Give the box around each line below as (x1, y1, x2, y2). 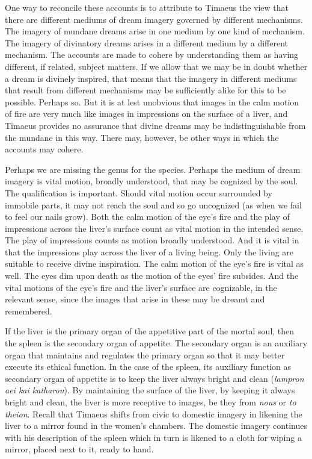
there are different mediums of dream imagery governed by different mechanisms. (5, 13, 303, 25)
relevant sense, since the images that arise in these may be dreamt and (5, 293, 265, 305)
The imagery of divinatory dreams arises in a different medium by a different (5, 36, 289, 49)
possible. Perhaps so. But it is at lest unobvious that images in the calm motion (5, 95, 299, 108)
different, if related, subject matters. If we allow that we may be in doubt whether (5, 60, 308, 72)
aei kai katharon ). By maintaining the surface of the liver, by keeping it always (5, 384, 295, 396)
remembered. (5, 304, 52, 317)
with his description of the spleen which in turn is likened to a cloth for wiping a (5, 431, 302, 443)
